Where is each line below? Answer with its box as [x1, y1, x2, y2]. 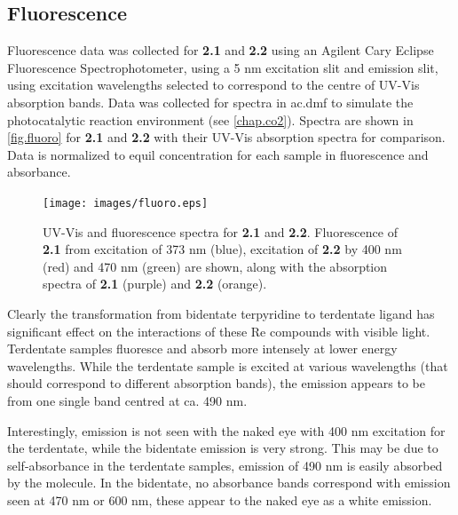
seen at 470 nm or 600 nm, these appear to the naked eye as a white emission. [7, 490, 432, 509]
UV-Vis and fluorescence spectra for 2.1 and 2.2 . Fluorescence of [43, 222, 398, 241]
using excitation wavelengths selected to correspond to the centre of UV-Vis [7, 75, 420, 94]
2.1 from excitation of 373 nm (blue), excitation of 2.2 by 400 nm [43, 240, 402, 258]
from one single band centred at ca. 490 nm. [7, 391, 248, 409]
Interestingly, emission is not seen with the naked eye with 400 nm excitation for [7, 421, 446, 440]
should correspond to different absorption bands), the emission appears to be [7, 374, 425, 392]
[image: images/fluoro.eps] [43, 196, 209, 210]
